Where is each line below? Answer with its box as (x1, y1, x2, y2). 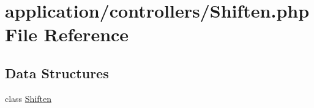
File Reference (5, 22, 129, 47)
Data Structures (5, 63, 109, 82)
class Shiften (5, 92, 52, 104)
